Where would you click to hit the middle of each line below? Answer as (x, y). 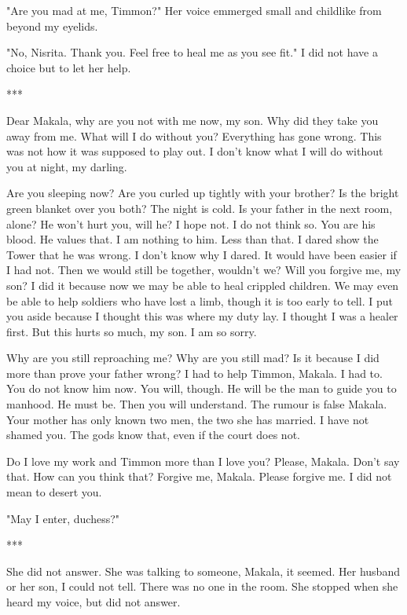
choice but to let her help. (69, 67)
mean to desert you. (54, 492)
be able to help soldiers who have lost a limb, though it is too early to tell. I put (200, 300)
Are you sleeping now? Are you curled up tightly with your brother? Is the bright (203, 193)
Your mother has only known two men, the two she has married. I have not (188, 419)
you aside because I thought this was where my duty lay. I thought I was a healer (202, 316)
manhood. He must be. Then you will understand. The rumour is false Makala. (197, 404)
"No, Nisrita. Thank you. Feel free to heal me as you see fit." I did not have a (192, 52)
